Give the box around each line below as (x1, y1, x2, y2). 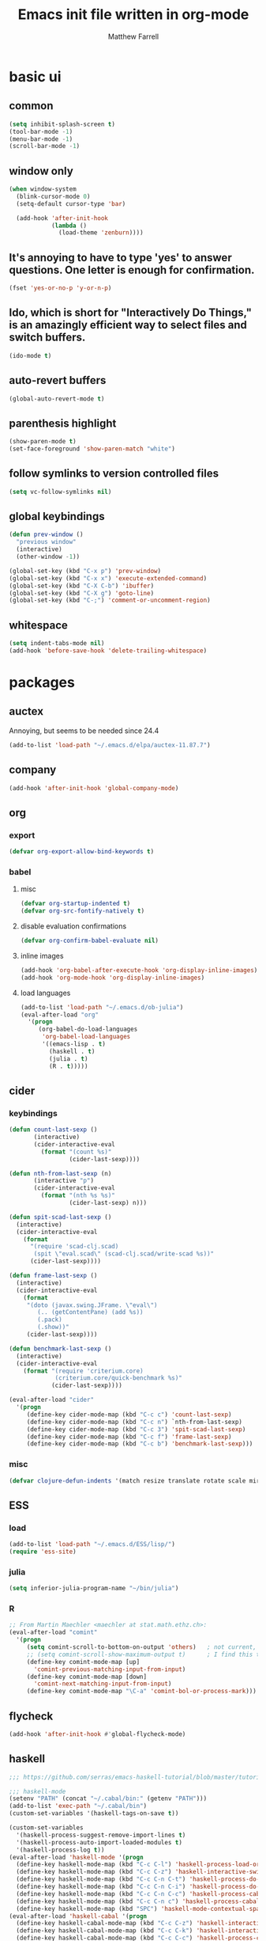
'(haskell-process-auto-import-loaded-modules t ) (16, 1838, 182, 1846)
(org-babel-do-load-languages (38, 1025, 138, 1034)
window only (9, 164, 73, 177)
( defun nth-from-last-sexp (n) (9, 1169, 112, 1177)
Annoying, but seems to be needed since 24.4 (9, 726, 159, 735)
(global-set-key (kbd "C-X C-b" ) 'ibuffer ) (9, 582, 155, 590)
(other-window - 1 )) (16, 553, 81, 561)
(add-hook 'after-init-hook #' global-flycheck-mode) (9, 1730, 186, 1738)
